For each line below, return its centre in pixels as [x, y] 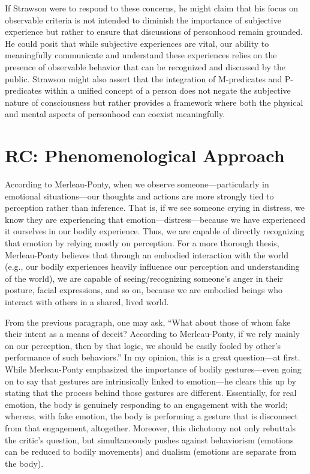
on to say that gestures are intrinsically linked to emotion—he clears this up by [151, 381]
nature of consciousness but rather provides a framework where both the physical [154, 102]
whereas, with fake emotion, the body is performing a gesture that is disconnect [151, 416]
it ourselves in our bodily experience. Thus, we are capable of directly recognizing [155, 231]
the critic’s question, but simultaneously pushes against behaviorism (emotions [149, 439]
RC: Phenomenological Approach [145, 155]
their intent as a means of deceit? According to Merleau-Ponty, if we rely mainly [153, 334]
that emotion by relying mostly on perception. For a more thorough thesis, [142, 243]
